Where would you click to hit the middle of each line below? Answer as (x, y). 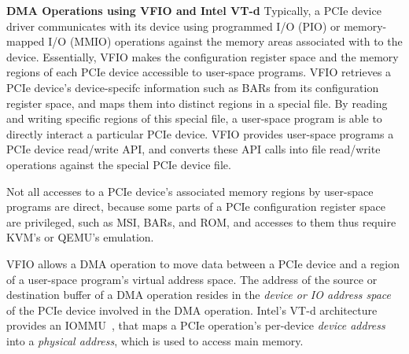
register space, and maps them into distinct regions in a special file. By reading (197, 103)
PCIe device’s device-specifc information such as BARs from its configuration (193, 87)
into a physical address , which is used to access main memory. (155, 340)
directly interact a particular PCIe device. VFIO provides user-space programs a (200, 133)
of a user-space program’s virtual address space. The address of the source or (192, 279)
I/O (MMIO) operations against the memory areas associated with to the (225, 41)
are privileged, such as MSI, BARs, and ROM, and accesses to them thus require (201, 221)
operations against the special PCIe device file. (119, 164)
